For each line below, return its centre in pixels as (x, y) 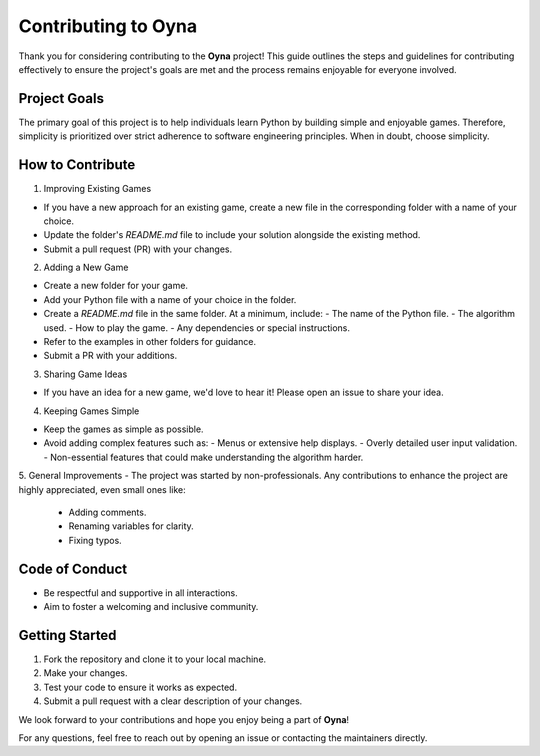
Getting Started (67, 635)
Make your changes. (86, 673)
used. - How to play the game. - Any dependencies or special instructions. (196, 327)
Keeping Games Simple (91, 411)
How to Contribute (77, 165)
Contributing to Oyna (108, 26)
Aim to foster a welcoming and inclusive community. (151, 607)
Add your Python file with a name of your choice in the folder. (170, 299)
